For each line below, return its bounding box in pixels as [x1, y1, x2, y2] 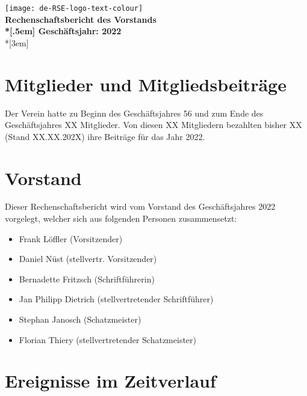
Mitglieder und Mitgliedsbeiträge [5, 72, 287, 96]
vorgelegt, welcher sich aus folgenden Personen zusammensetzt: [5, 212, 237, 225]
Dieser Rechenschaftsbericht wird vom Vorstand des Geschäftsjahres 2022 [5, 200, 276, 213]
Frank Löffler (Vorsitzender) [19, 232, 123, 245]
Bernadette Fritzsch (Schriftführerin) [19, 272, 155, 285]
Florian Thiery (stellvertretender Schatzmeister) [19, 333, 196, 346]
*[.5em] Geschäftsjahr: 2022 [5, 25, 122, 37]
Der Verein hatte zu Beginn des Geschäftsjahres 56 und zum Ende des [5, 106, 264, 119]
